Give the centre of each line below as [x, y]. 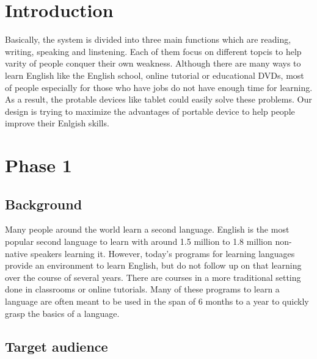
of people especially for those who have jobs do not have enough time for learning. [159, 87]
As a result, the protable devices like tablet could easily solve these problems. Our [158, 99]
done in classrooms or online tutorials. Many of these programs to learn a [142, 289]
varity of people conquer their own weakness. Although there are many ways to [153, 63]
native [16, 253]
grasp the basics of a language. [62, 313]
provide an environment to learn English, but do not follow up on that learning [153, 265]
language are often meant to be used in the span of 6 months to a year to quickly [157, 301]
